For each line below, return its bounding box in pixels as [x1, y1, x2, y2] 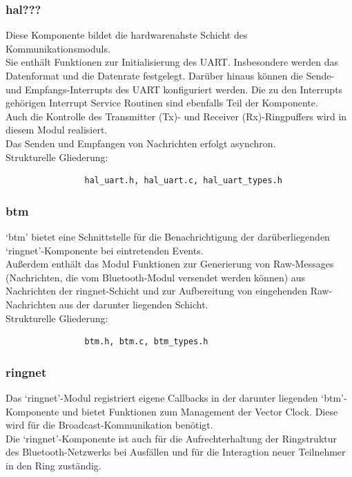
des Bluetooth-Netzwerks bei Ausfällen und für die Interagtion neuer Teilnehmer [6, 445, 346, 459]
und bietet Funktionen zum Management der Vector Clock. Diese [62, 404, 338, 418]
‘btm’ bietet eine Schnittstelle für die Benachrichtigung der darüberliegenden [6, 229, 330, 243]
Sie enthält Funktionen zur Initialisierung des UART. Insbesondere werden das [6, 55, 339, 69]
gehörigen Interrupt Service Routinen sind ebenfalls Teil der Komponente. [6, 95, 318, 110]
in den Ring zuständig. [6, 458, 101, 472]
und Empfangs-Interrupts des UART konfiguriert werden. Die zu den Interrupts [6, 82, 343, 96]
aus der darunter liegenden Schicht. [59, 297, 208, 311]
